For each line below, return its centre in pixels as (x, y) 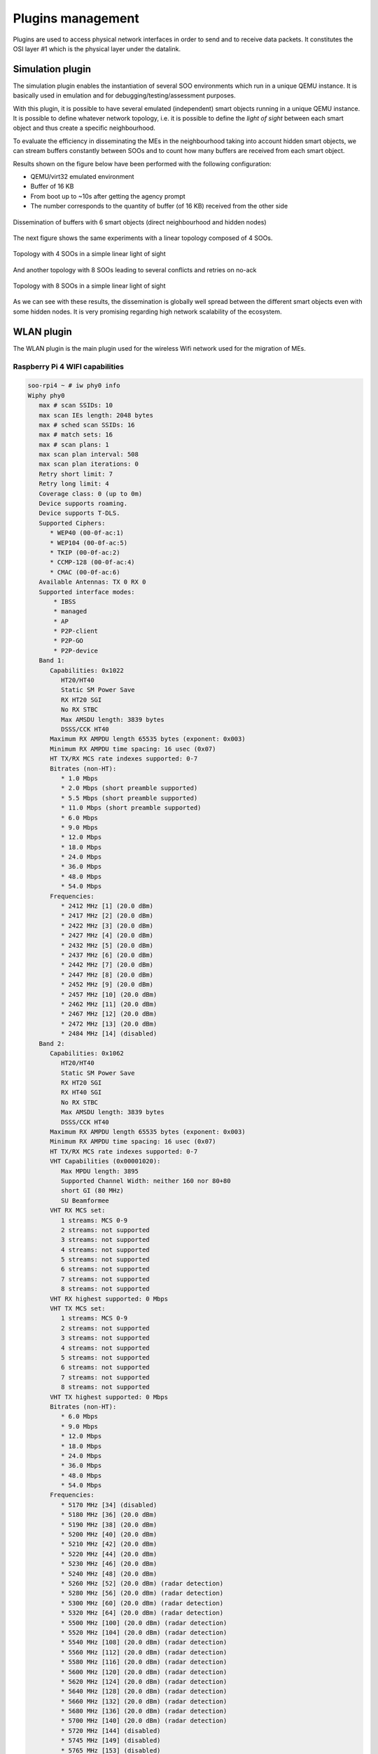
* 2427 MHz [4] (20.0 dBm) (107, 936)
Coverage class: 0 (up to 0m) (91, 494)
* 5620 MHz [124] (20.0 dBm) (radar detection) (144, 1681)
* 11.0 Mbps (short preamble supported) (131, 808)
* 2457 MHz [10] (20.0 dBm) (109, 994)
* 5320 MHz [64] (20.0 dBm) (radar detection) (142, 1613)
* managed (70, 611)
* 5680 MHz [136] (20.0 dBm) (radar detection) (144, 1711)
